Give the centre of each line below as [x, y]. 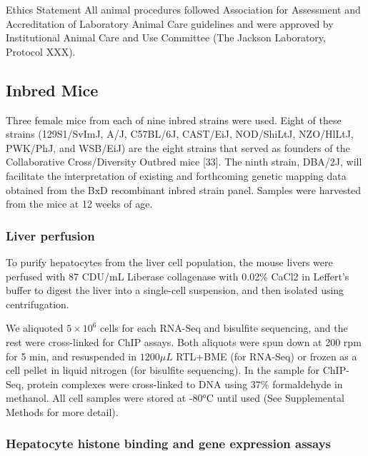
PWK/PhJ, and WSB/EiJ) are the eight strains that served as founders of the [178, 147]
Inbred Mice [52, 90]
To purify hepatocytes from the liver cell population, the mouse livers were [169, 262]
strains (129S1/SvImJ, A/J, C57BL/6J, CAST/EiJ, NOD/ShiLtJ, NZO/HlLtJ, [180, 134]
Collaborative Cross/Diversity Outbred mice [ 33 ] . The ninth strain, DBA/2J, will [184, 162]
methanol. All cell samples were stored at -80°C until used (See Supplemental [175, 398]
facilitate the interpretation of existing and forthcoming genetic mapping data [176, 175]
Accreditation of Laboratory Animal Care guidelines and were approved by [170, 23]
